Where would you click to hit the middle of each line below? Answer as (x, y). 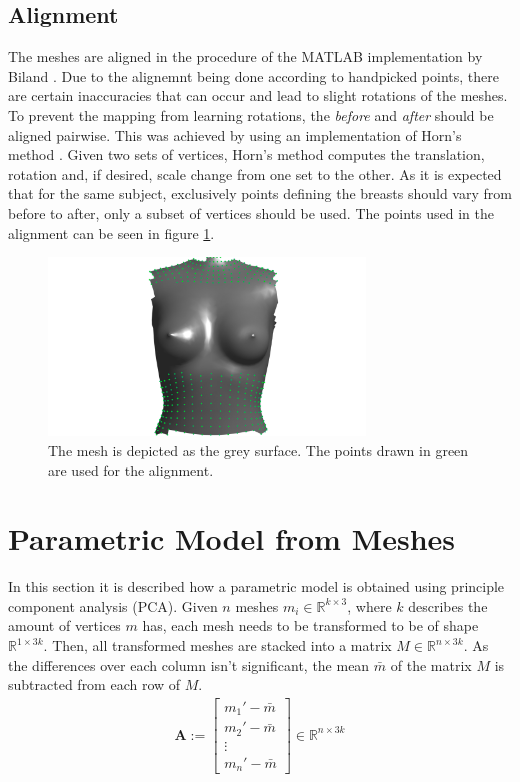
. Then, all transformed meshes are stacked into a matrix (217, 645)
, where (369, 605)
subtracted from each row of (94, 684)
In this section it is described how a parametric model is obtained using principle (256, 586)
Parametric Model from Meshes (232, 538)
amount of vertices (64, 625)
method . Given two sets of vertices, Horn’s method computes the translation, (246, 154)
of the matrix (431, 664)
